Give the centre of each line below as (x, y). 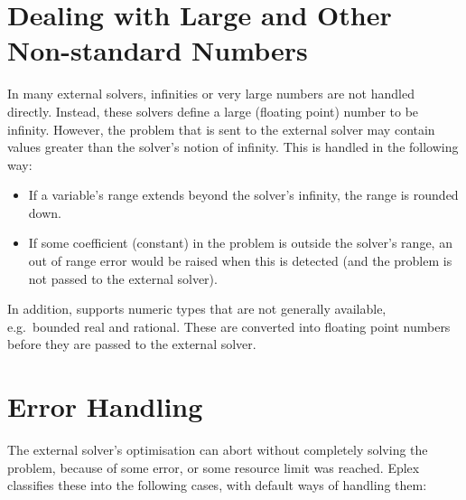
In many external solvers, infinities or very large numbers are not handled (211, 94)
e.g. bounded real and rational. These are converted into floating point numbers (229, 326)
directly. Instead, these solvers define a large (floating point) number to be (213, 111)
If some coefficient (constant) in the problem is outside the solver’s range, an (240, 243)
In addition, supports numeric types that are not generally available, (197, 309)
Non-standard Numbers (158, 50)
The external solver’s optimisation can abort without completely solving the (218, 450)
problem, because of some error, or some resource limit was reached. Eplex (214, 467)
